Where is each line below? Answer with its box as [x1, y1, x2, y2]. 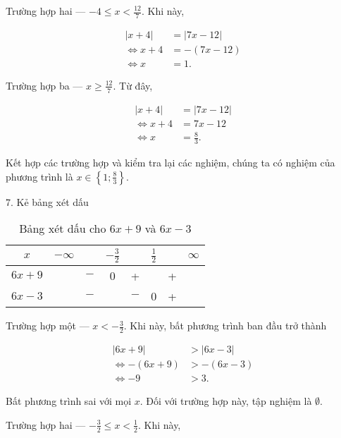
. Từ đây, [113, 78, 153, 92]
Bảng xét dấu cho [19, 220, 106, 237]
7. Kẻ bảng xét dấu [6, 194, 89, 209]
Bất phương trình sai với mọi [6, 394, 132, 408]
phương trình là [6, 169, 73, 183]
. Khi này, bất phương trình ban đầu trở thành [123, 318, 327, 333]
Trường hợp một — [6, 318, 89, 333]
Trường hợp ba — [6, 78, 83, 92]
